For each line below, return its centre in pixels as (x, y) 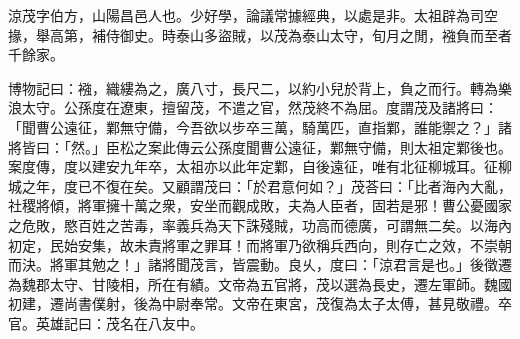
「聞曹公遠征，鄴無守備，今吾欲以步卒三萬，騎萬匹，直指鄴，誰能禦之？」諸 (260, 126)
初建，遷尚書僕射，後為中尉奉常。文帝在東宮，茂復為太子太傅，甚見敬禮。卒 (260, 303)
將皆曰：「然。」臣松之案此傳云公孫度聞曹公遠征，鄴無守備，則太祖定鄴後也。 (260, 146)
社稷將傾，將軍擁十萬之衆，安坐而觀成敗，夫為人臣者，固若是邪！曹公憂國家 (260, 205)
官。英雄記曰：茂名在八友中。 (106, 322)
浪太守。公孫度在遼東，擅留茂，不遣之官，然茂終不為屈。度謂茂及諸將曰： (253, 107)
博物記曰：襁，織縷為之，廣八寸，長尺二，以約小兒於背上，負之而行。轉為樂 (260, 87)
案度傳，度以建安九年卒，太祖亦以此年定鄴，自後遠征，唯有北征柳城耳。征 (253, 166)
